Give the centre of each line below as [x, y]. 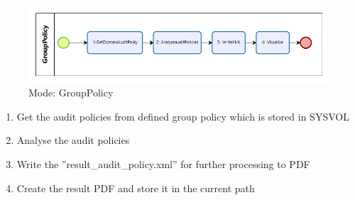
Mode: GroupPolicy [71, 93]
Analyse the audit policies [73, 140]
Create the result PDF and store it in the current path [136, 188]
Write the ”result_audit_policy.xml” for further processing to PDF [163, 163]
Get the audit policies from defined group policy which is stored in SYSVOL [183, 116]
